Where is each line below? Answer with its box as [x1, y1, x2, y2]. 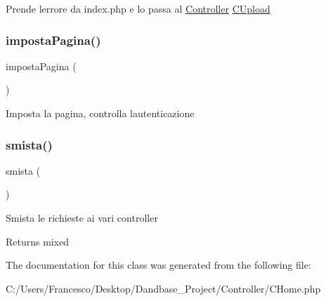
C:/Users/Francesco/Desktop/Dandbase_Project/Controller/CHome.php [6, 281, 321, 295]
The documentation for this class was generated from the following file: [6, 257, 311, 272]
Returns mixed [6, 234, 70, 248]
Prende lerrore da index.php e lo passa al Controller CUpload [6, 1, 270, 15]
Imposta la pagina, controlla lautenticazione [6, 106, 195, 120]
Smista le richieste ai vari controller [6, 210, 158, 225]
